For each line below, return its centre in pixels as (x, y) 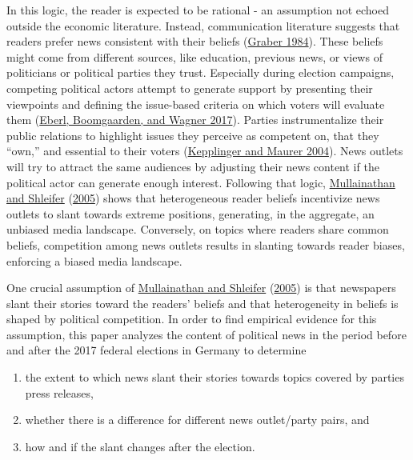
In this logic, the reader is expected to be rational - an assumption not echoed (198, 10)
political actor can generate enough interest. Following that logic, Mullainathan (201, 182)
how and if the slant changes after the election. (140, 446)
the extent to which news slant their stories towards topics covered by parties (215, 377)
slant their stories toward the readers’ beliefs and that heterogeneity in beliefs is (202, 303)
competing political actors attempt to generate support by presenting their (190, 88)
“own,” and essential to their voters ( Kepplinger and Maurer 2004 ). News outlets (205, 151)
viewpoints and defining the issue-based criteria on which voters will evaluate (196, 104)
